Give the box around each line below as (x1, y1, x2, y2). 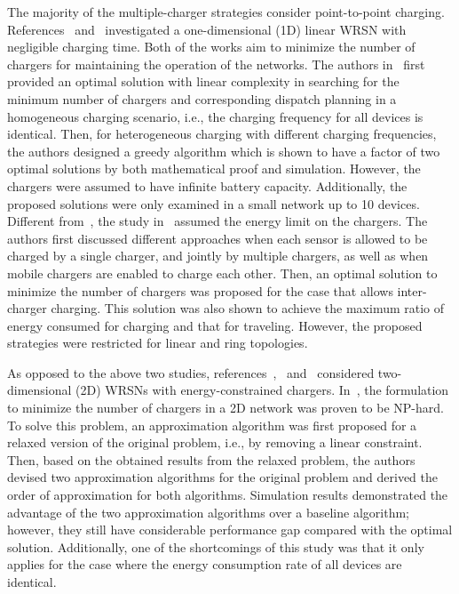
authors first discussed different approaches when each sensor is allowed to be (7, 229, 428, 247)
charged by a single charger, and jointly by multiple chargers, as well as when (7, 246, 429, 265)
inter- (397, 281, 427, 300)
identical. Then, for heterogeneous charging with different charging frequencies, (7, 124, 437, 143)
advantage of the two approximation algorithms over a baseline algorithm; (7, 502, 409, 521)
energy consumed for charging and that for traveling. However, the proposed (7, 316, 423, 334)
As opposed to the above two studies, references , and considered (7, 363, 375, 381)
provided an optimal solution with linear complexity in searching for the (7, 72, 400, 91)
